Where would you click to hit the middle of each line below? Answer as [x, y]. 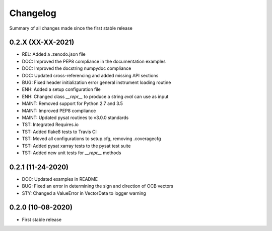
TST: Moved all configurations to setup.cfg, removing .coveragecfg [91, 139]
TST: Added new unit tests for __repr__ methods [72, 153]
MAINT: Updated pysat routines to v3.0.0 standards [75, 118]
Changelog [33, 13]
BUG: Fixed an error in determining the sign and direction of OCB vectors [98, 186]
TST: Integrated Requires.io [50, 125]
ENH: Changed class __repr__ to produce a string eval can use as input [95, 96]
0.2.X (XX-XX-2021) [42, 42]
